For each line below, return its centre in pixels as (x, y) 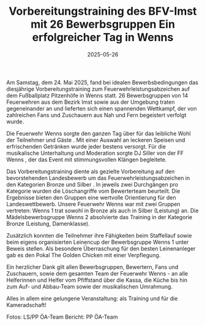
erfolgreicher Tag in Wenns (103, 37)
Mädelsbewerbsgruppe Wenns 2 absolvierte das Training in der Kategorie (99, 217)
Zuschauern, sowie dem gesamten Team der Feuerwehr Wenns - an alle (97, 273)
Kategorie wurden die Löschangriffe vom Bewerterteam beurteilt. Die (93, 191)
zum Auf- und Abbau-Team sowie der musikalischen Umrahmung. (90, 286)
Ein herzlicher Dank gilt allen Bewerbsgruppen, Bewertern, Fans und (92, 267)
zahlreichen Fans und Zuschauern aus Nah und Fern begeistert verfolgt (96, 115)
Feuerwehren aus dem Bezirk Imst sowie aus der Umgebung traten (91, 102)
